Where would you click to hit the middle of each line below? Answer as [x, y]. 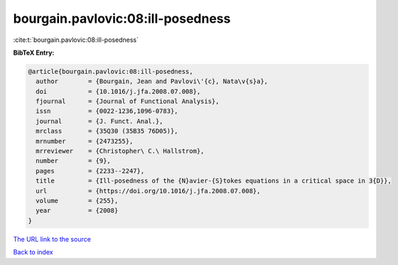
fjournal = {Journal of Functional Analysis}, [128, 102]
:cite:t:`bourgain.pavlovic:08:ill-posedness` [76, 40]
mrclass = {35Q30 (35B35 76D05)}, [107, 131]
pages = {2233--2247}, [90, 171]
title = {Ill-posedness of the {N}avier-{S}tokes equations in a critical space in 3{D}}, [214, 181]
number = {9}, [74, 161]
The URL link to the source [52, 239]
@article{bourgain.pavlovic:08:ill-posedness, [111, 71]
